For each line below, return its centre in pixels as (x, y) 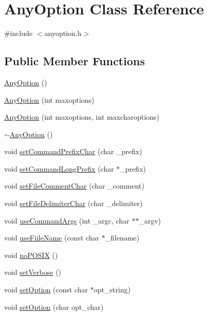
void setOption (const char (46, 290)
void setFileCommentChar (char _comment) (74, 186)
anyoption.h (63, 33)
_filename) (122, 238)
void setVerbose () (33, 272)
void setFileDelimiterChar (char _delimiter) (73, 203)
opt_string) (112, 290)
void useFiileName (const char (52, 238)
